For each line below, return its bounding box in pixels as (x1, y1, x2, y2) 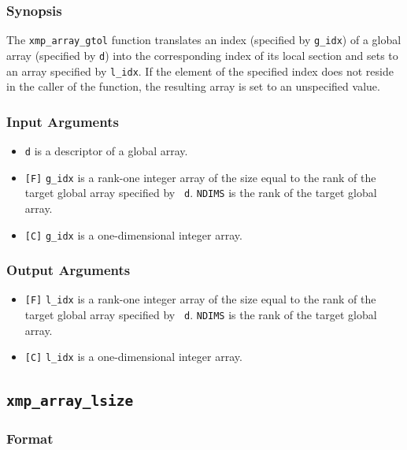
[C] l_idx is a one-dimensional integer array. (24, 348, 242, 365)
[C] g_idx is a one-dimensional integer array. (24, 226, 242, 243)
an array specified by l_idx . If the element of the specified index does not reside (6, 62, 394, 79)
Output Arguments (6, 260, 131, 280)
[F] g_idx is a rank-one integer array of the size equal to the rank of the (24, 169, 376, 185)
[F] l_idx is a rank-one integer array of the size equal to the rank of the (24, 291, 376, 307)
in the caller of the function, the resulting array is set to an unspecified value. (6, 78, 380, 95)
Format (6, 429, 54, 448)
